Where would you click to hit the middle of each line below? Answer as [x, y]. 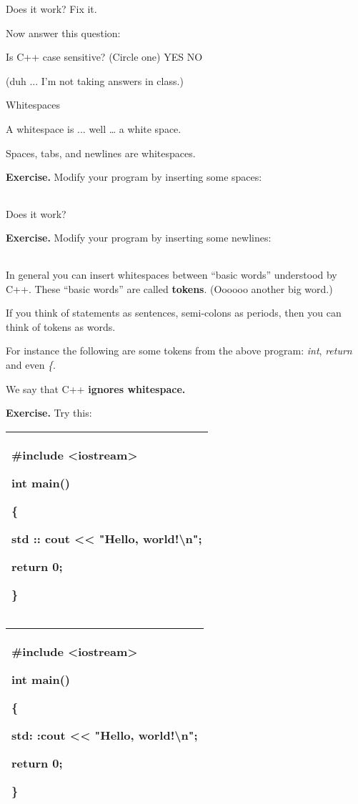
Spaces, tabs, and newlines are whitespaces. [101, 153]
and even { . [31, 364]
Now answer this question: [63, 33]
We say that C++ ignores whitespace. [96, 388]
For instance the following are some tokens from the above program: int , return [179, 351]
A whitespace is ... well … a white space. [94, 128]
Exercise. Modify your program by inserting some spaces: [134, 177]
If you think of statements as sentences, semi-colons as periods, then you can [174, 313]
